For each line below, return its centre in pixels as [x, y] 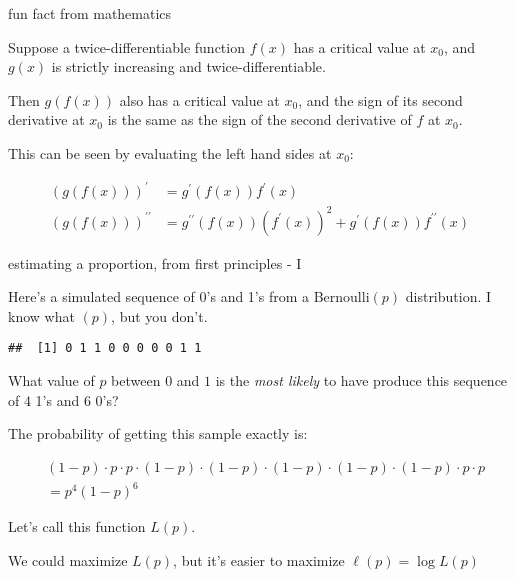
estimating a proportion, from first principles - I [155, 262]
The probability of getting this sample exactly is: [158, 433]
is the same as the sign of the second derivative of [259, 119]
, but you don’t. [159, 315]
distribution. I [448, 296]
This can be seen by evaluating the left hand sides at [170, 152]
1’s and [57, 399]
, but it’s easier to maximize [259, 560]
